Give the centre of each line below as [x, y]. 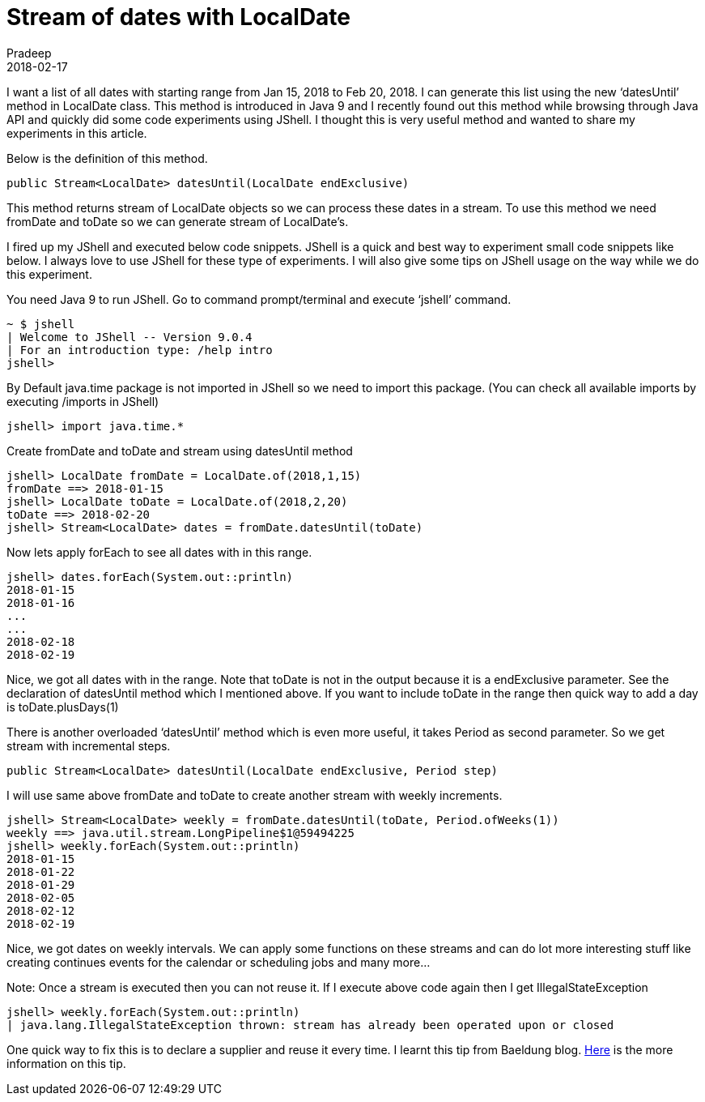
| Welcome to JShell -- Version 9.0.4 [130, 337]
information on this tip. [66, 1063]
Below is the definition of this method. [107, 158]
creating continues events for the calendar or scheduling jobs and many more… [219, 962]
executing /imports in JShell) [83, 401]
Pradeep [29, 53]
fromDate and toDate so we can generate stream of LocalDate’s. [178, 221]
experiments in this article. [77, 133]
